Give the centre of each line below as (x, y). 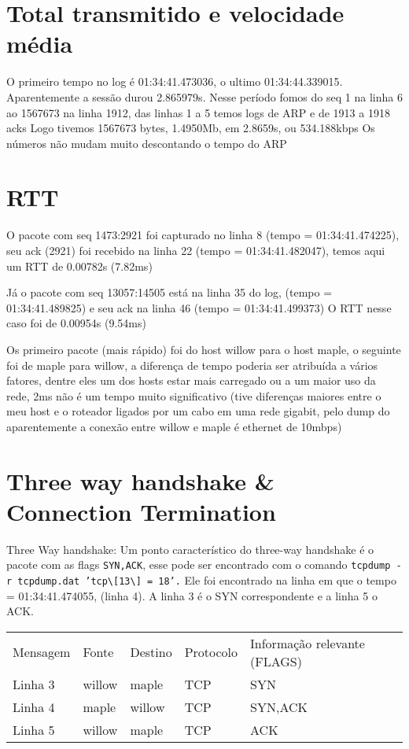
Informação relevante (308, 643)
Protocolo (211, 652)
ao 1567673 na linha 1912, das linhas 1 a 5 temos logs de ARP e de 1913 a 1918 (198, 112)
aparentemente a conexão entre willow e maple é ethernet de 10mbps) (174, 426)
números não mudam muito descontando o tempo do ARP (147, 143)
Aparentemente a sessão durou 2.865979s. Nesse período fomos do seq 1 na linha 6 (204, 96)
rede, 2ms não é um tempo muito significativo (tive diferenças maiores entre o (194, 395)
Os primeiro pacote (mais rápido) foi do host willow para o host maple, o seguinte (204, 349)
